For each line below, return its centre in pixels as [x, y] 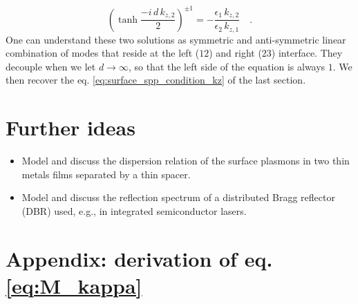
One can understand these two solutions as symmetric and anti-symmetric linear [176, 39]
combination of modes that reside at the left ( [103, 53]
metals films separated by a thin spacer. [106, 174]
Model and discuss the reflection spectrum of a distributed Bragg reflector [178, 197]
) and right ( [235, 53]
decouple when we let [51, 66]
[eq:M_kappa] [74, 285]
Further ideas [70, 127]
